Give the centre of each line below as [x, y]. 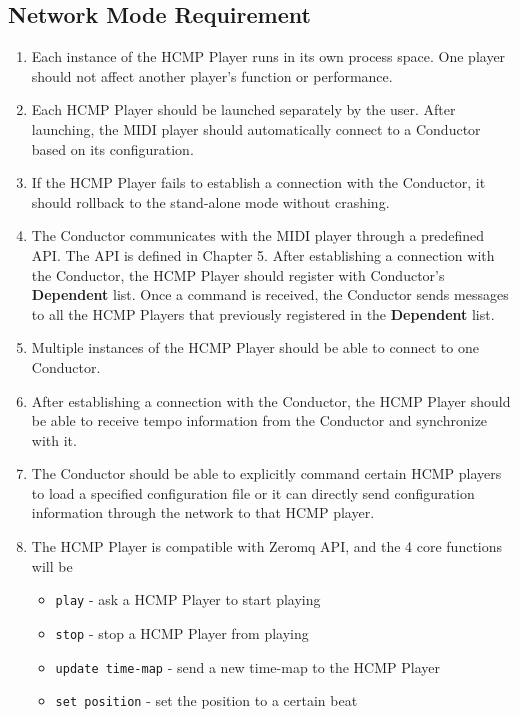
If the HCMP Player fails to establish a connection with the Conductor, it [258, 182]
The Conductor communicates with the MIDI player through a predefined [258, 235]
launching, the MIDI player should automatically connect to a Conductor [256, 128]
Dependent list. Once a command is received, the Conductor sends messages [270, 294]
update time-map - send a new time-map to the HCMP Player [247, 666]
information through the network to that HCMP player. [203, 512]
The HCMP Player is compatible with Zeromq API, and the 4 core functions [267, 546]
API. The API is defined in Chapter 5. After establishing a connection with [263, 254]
